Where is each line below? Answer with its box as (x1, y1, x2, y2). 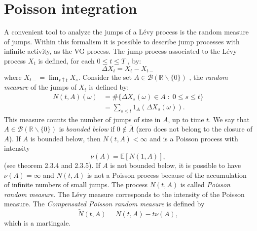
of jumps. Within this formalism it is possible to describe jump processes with (4, 36, 240, 46)
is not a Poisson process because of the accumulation (87, 169, 247, 180)
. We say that (209, 114, 250, 124)
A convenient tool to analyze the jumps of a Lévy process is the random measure (4, 27, 249, 37)
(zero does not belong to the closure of (136, 124, 253, 134)
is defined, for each (38, 55, 95, 66)
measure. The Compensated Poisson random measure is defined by (4, 198, 205, 209)
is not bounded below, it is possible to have (110, 160, 241, 170)
